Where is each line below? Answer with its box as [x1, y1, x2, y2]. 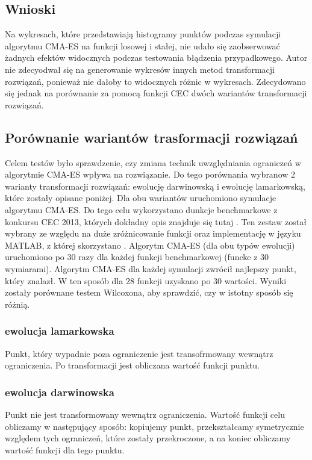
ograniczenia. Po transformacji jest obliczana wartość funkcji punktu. [5, 359, 260, 371]
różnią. [5, 297, 30, 310]
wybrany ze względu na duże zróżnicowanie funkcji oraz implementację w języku [5, 227, 301, 240]
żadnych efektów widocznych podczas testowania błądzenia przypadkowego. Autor [5, 51, 308, 64]
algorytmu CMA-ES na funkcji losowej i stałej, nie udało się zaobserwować [5, 39, 280, 52]
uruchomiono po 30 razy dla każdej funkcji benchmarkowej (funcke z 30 [5, 250, 269, 263]
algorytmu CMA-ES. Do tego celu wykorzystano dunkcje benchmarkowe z [5, 203, 278, 216]
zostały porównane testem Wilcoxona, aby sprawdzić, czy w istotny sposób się [5, 286, 293, 299]
